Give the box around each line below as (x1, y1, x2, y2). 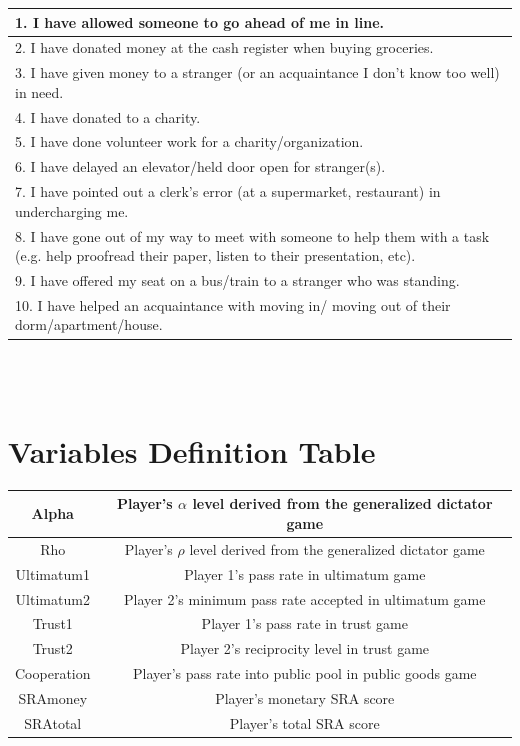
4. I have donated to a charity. (15, 106, 201, 127)
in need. (15, 81, 64, 102)
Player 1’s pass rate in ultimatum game (184, 563, 426, 584)
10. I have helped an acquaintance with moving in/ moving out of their (15, 294, 451, 315)
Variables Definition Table (8, 430, 376, 471)
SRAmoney (18, 687, 88, 708)
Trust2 (32, 638, 73, 659)
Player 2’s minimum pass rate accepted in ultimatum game (124, 588, 486, 609)
